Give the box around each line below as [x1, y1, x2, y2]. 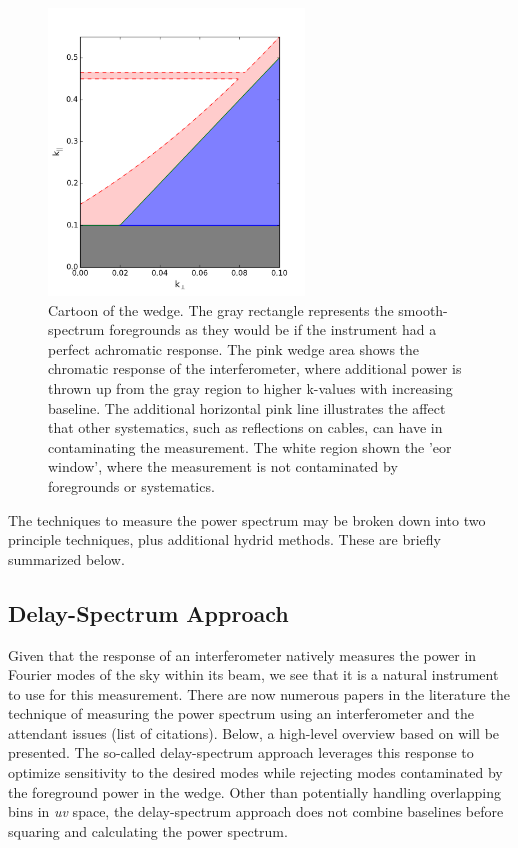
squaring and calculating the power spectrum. [8, 820, 288, 841]
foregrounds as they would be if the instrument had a [109, 319, 437, 340]
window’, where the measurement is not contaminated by [48, 456, 398, 477]
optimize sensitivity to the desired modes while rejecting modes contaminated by [8, 762, 503, 783]
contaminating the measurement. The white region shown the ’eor [48, 436, 452, 457]
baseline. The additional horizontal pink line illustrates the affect [48, 397, 446, 418]
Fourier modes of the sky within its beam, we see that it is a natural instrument [8, 664, 499, 685]
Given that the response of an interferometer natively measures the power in [8, 644, 477, 665]
